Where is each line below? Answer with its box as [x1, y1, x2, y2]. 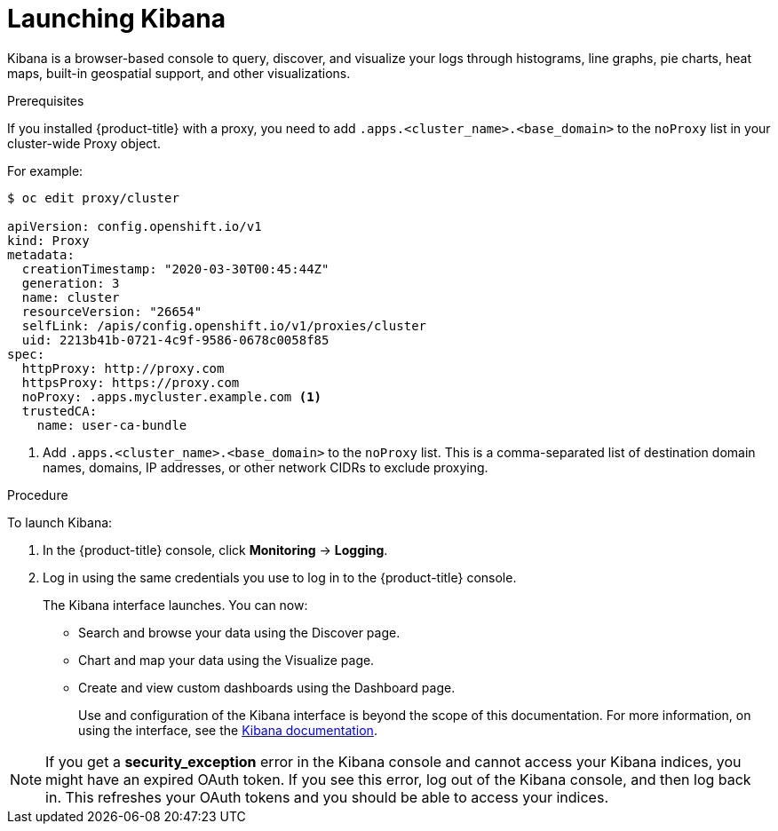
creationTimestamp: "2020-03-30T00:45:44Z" [21, 261, 329, 276]
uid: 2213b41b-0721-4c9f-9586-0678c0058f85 [21, 332, 329, 347]
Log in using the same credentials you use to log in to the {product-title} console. [43, 569, 517, 585]
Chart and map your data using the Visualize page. [78, 652, 375, 668]
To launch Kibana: [7, 514, 113, 530]
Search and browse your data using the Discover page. [78, 624, 401, 640]
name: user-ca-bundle [36, 417, 187, 432]
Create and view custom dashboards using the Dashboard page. [78, 679, 456, 695]
